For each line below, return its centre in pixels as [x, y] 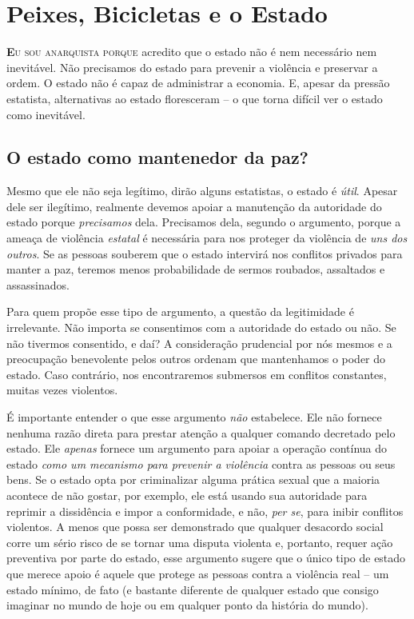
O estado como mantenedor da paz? [158, 157]
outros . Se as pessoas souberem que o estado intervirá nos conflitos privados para [205, 253]
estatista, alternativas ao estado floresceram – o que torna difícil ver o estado [195, 98]
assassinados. [38, 284]
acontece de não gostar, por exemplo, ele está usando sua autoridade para [187, 495]
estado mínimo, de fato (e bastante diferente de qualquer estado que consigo [193, 589]
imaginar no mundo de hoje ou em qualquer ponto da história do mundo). [187, 605]
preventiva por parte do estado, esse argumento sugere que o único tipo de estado [206, 558]
